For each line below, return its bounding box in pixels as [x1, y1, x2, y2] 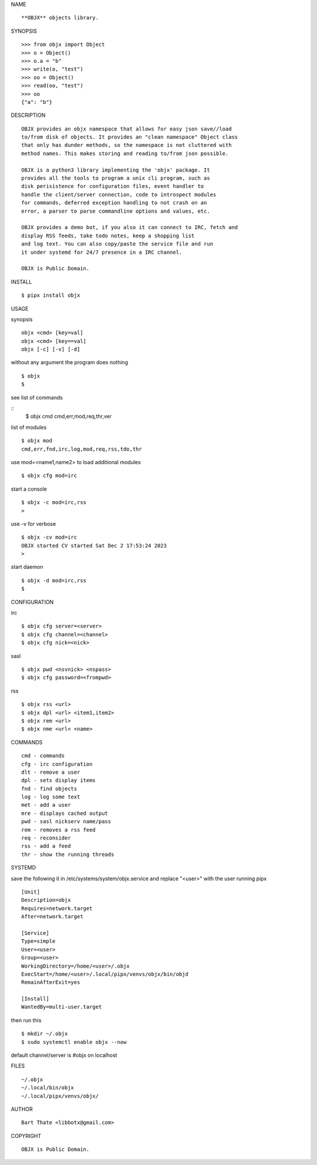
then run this [11, 1016, 42, 1023]
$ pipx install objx [21, 292, 80, 299]
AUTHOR [11, 1105, 33, 1113]
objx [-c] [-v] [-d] [21, 346, 80, 352]
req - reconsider [21, 835, 71, 841]
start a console [11, 485, 47, 492]
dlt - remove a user [21, 768, 80, 775]
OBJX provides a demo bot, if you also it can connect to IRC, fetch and [21, 224, 238, 231]
